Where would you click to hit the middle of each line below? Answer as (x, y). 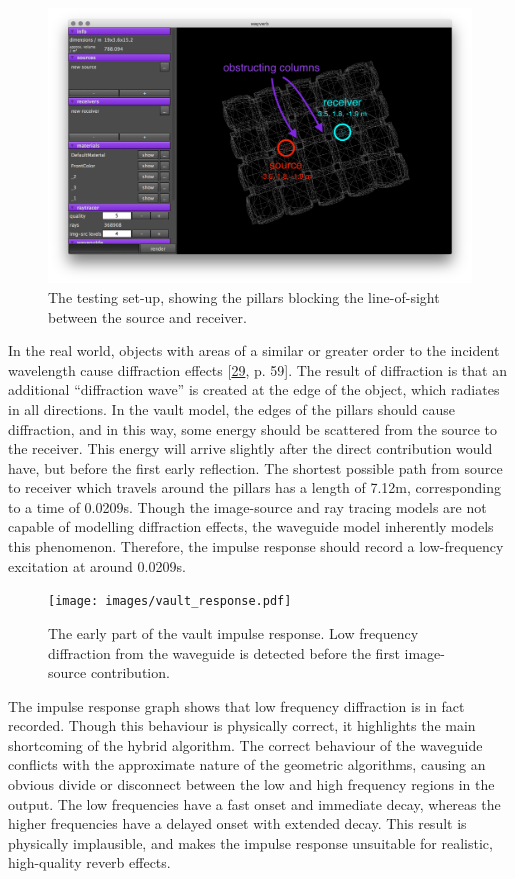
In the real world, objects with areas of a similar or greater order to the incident (254, 350)
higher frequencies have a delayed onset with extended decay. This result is (237, 823)
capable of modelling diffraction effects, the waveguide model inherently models (251, 526)
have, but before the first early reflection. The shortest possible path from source (255, 467)
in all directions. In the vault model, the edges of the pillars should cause (231, 408)
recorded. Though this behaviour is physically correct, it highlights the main (242, 725)
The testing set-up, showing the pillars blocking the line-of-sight (244, 296)
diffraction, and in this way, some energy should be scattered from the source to (253, 428)
